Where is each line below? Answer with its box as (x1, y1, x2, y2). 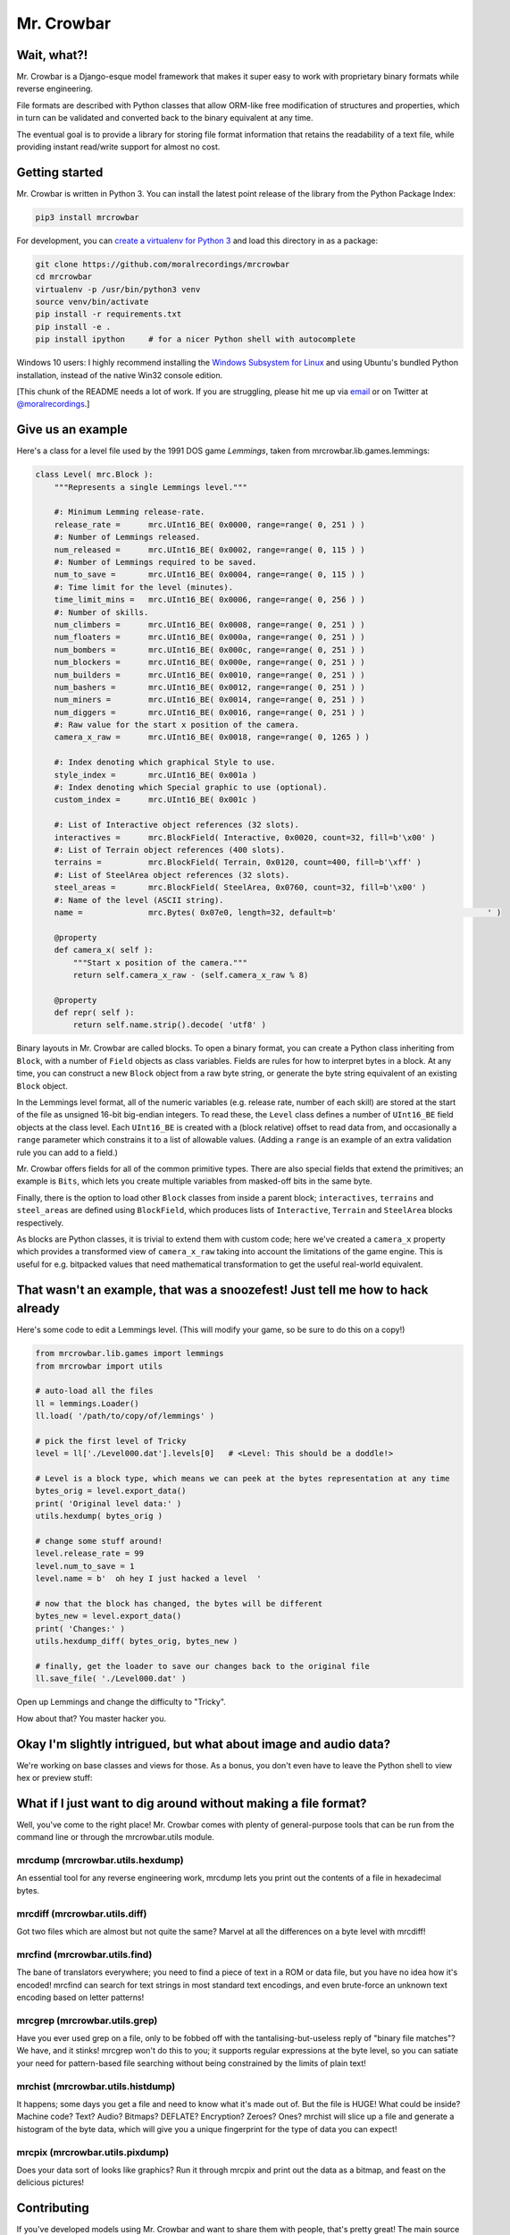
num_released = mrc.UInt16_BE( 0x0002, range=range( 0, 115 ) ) (54, 544, 365, 554)
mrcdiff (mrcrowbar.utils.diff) (16, 1907, 147, 1919)
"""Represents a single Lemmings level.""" (54, 482, 247, 492)
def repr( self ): (54, 1008, 135, 1018)
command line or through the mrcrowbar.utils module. (16, 1832, 214, 1843)
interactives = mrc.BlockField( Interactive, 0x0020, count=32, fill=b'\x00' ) (54, 832, 437, 842)
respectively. (16, 1217, 64, 1228)
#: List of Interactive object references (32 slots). (54, 820, 299, 831)
